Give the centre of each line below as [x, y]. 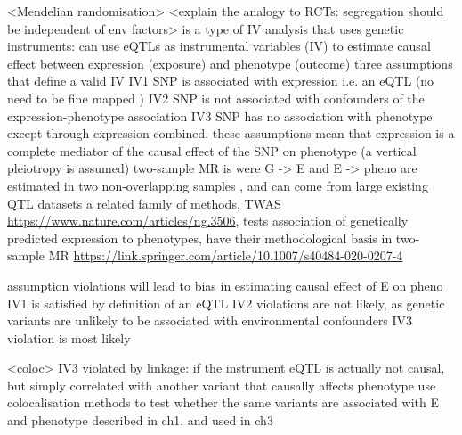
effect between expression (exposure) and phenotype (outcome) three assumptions [230, 63]
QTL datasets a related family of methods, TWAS [144, 203]
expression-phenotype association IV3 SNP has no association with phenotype [220, 115]
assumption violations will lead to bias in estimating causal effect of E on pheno [225, 285]
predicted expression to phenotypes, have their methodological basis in [200, 238]
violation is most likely [69, 337]
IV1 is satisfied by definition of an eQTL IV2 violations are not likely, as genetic [226, 303]
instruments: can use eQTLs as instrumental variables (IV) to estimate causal [219, 46]
